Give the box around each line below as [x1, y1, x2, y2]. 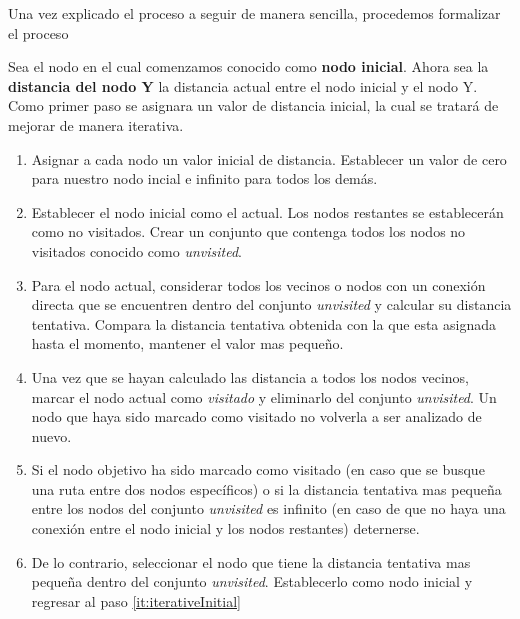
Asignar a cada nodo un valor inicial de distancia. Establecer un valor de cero [31, 148, 507, 169]
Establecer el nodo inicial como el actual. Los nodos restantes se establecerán [31, 201, 504, 222]
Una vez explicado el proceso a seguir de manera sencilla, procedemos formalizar [8, 3, 501, 23]
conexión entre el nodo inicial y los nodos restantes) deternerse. [31, 518, 420, 539]
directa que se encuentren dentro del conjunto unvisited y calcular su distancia [31, 294, 512, 315]
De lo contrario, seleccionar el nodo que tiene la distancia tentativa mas [31, 551, 471, 572]
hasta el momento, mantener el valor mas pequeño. [31, 333, 344, 354]
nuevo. [31, 425, 72, 446]
